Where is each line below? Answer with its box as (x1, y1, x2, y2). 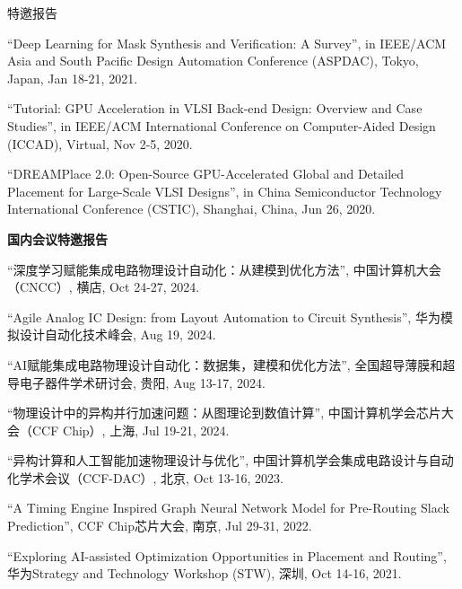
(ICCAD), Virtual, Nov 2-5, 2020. (7, 134, 193, 153)
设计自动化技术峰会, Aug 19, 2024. (19, 325, 216, 344)
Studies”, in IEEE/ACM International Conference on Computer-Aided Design (7, 116, 436, 135)
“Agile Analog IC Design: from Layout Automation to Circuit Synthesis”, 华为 (7, 307, 440, 326)
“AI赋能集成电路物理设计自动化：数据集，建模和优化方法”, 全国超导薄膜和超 (7, 355, 456, 374)
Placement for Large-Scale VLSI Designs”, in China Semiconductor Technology (7, 181, 442, 200)
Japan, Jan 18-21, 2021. (7, 68, 138, 87)
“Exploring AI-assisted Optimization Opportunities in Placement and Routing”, (7, 546, 447, 565)
